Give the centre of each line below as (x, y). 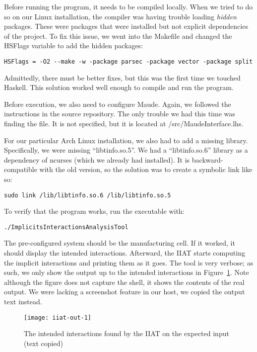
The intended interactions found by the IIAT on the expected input (127, 333)
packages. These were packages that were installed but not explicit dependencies (126, 26)
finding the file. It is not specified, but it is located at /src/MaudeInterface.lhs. (124, 123)
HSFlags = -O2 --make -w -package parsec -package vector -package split (128, 61)
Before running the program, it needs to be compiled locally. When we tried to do (128, 6)
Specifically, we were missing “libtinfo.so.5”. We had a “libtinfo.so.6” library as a (126, 150)
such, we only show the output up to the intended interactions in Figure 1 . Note (127, 272)
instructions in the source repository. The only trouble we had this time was (120, 114)
